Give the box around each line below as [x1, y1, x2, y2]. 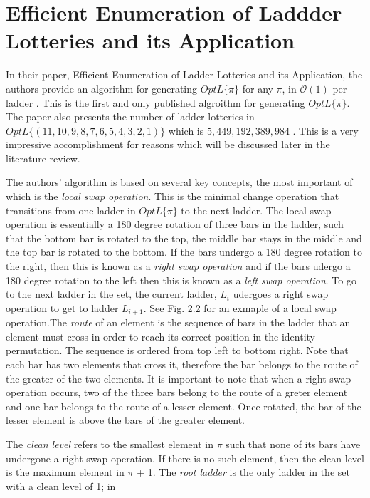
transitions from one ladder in [6, 202, 136, 217]
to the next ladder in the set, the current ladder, [6, 286, 217, 301]
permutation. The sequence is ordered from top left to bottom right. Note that [6, 343, 349, 358]
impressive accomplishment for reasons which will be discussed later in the [6, 137, 330, 152]
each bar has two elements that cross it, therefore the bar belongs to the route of [6, 357, 358, 372]
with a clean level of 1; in [6, 478, 116, 493]
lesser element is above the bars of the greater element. [6, 413, 245, 427]
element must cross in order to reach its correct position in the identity [6, 328, 315, 343]
